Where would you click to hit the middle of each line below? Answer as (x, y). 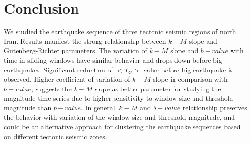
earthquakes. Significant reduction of (58, 69)
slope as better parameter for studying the (158, 88)
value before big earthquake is (188, 69)
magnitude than (28, 107)
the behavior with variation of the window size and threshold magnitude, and (119, 117)
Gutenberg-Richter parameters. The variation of (76, 50)
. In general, (99, 107)
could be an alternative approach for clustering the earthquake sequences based (122, 127)
